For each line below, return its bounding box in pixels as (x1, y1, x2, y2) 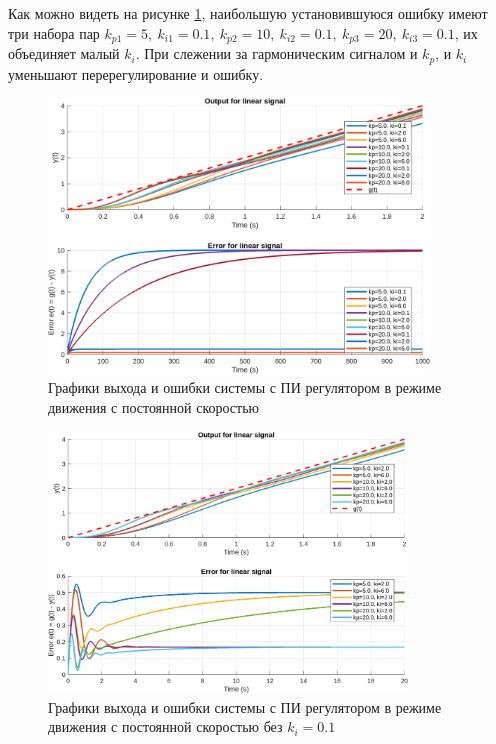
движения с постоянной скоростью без (48, 716, 283, 737)
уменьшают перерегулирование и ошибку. (8, 63, 264, 84)
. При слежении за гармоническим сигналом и (135, 43, 418, 64)
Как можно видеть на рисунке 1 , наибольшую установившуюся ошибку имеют (8, 3, 488, 23)
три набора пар (8, 22, 100, 43)
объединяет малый (8, 43, 120, 64)
